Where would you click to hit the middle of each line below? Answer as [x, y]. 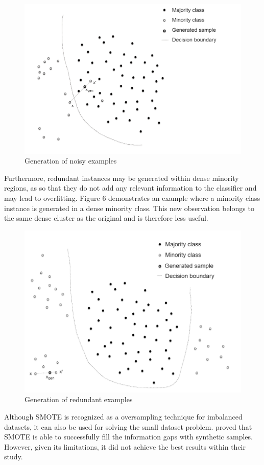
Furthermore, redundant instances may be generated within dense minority [122, 178]
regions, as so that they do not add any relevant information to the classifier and [130, 188]
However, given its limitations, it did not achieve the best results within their [125, 446]
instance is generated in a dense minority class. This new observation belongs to [129, 208]
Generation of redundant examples [79, 399]
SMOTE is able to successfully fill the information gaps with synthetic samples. [128, 437]
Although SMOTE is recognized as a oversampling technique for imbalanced [123, 417]
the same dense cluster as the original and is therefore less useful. [106, 218]
